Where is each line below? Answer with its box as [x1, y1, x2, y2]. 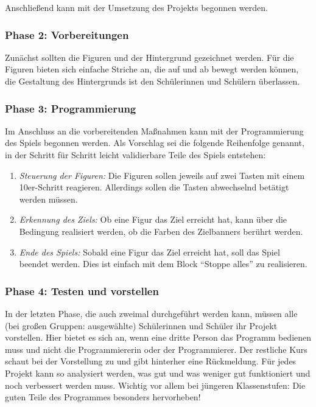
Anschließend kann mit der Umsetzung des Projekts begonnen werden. [5, 1, 268, 13]
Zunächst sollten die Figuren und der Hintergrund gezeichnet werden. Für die [5, 50, 294, 63]
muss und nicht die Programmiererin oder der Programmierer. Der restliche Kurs [5, 343, 307, 355]
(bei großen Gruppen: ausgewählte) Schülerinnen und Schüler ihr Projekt [5, 319, 278, 332]
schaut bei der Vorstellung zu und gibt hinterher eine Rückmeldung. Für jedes [5, 355, 297, 367]
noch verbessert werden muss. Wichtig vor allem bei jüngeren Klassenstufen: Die [5, 378, 306, 391]
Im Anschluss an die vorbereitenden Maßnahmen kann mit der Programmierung [5, 124, 304, 137]
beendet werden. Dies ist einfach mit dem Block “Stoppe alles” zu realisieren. [19, 257, 307, 270]
